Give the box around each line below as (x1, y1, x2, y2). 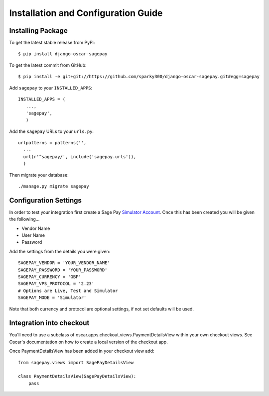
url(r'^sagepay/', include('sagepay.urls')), (23, 154, 136, 159)
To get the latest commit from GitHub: (9, 62, 87, 68)
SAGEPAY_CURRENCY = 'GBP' (18, 274, 82, 280)
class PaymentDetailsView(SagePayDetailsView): (18, 374, 136, 379)
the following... (9, 216, 40, 222)
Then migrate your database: (9, 172, 69, 178)
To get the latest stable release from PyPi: (9, 40, 95, 46)
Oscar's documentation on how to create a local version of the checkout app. (9, 339, 168, 345)
